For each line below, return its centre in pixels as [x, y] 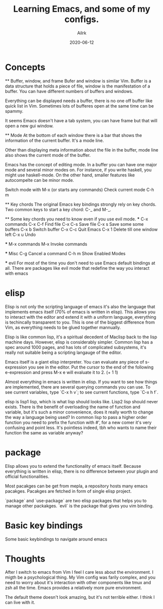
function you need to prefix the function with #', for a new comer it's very [78, 422]
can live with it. [20, 603]
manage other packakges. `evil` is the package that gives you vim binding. [80, 506]
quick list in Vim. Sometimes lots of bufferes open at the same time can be [80, 106]
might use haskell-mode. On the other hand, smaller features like [70, 175]
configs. [82, 19]
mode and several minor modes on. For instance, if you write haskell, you [78, 170]
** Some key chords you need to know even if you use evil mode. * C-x [77, 219]
